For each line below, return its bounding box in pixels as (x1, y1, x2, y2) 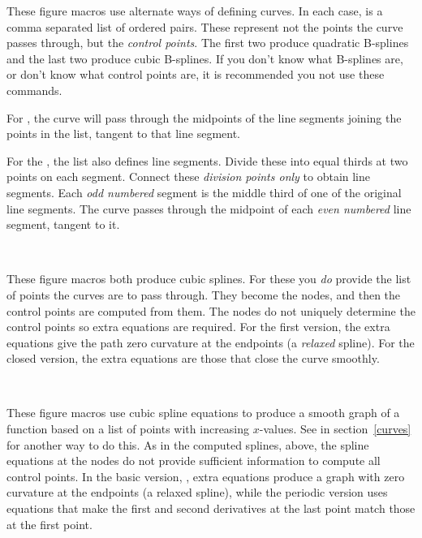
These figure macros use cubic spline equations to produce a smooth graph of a (6, 404, 400, 421)
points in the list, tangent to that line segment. (6, 125, 241, 142)
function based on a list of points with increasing (6, 420, 250, 437)
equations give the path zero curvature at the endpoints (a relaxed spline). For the (6, 334, 415, 351)
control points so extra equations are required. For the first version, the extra (6, 318, 390, 335)
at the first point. (6, 515, 93, 532)
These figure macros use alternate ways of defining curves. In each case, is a (6, 2, 383, 19)
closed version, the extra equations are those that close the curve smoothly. (6, 350, 380, 367)
